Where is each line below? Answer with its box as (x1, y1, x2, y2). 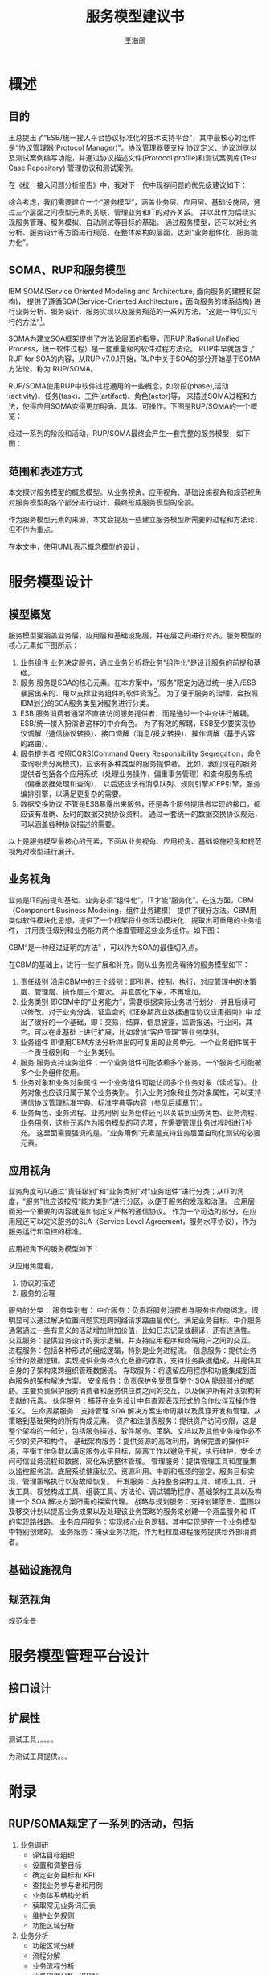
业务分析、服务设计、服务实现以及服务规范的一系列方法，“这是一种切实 (14, 306, 252, 316)
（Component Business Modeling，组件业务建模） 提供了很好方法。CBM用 (8, 905, 257, 915)
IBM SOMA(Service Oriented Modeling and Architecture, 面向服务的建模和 (8, 286, 253, 296)
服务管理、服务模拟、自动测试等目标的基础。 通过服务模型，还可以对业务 (14, 217, 257, 226)
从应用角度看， (8, 1261, 58, 1271)
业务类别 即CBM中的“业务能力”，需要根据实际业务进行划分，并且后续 (19, 997, 249, 1006)
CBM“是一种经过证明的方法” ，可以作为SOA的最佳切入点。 (8, 942, 202, 952)
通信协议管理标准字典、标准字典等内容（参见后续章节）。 (19, 1097, 207, 1107)
